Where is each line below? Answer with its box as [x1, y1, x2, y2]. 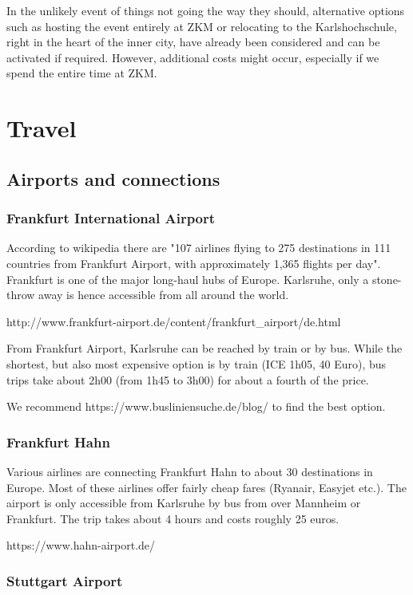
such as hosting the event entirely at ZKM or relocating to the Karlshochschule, [6, 18, 397, 34]
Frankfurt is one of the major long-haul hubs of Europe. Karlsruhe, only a [6, 270, 369, 287]
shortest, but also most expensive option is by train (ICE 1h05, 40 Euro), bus [6, 355, 387, 372]
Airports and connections [6, 166, 220, 191]
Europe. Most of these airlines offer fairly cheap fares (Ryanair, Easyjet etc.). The [6, 479, 407, 495]
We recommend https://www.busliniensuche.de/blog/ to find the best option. [6, 398, 386, 415]
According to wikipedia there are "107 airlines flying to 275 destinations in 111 [6, 239, 391, 256]
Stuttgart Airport [6, 570, 123, 590]
